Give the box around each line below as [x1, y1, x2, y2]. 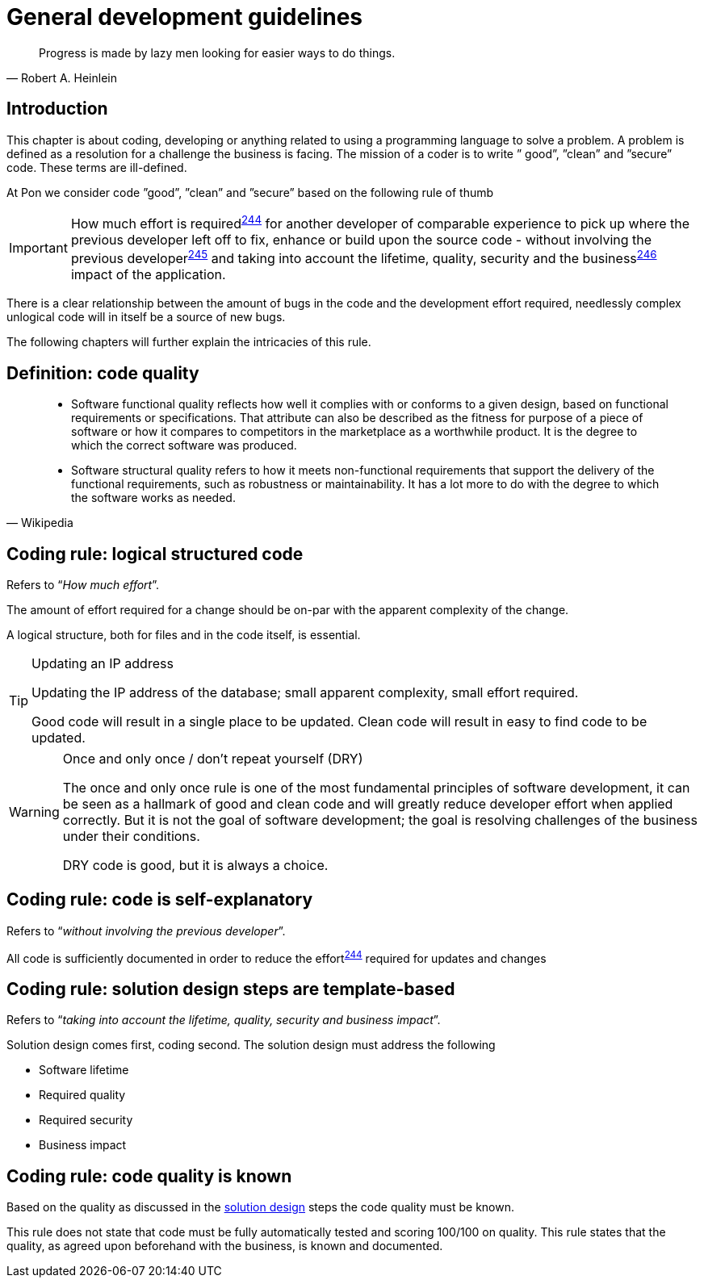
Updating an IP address [31, 655, 174, 671]
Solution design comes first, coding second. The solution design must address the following [6, 1038, 496, 1052]
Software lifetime [39, 1063, 129, 1077]
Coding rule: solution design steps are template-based [6, 978, 455, 999]
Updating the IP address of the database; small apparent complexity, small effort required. [31, 684, 579, 701]
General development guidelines [6, 3, 363, 31]
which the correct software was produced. [71, 438, 297, 453]
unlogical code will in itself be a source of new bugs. [6, 310, 286, 324]
